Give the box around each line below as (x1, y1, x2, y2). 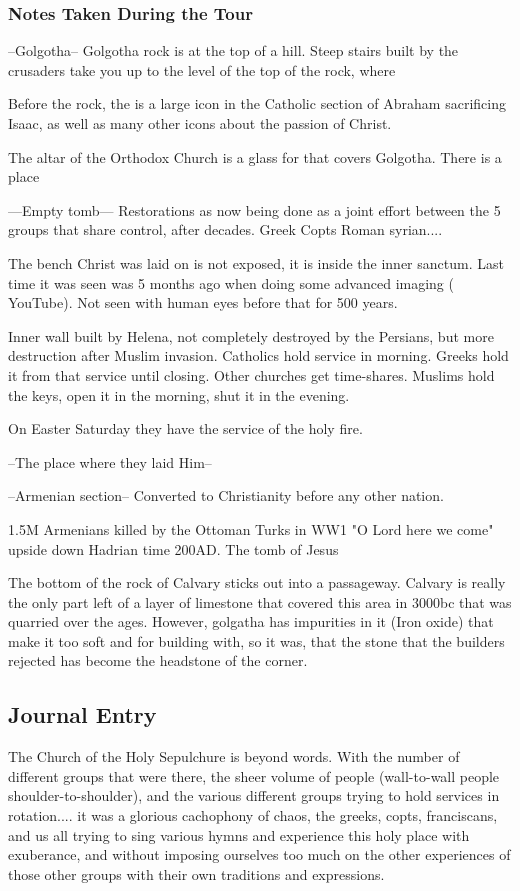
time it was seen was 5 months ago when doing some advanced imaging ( (8, 272, 454, 293)
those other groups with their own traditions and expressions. (8, 863, 385, 884)
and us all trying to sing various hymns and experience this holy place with (8, 824, 470, 845)
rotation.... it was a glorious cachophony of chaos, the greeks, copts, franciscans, (8, 805, 498, 826)
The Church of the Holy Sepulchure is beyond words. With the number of (8, 746, 460, 767)
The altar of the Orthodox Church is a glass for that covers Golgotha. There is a (8, 146, 502, 167)
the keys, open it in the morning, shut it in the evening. (8, 384, 350, 405)
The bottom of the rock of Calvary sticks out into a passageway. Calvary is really (8, 572, 506, 593)
